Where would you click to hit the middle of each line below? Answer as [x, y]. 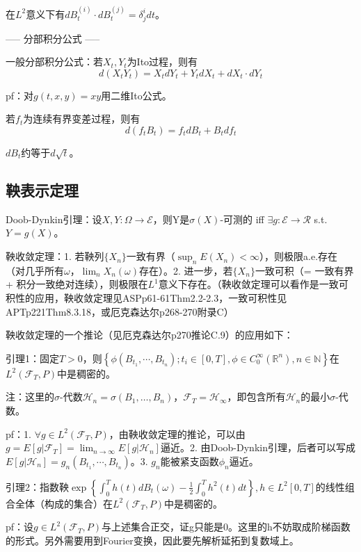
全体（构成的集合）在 [64, 503]
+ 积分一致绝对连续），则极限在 [77, 284]
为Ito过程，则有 [162, 62]
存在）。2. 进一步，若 [186, 270]
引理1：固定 [32, 358]
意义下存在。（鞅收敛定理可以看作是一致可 [253, 284]
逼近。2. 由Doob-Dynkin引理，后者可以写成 [258, 447]
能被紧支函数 [190, 461]
